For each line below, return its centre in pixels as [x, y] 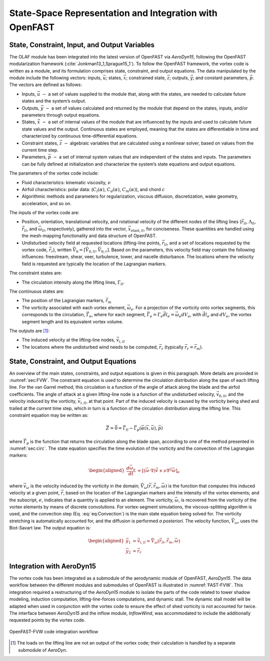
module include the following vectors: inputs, [55, 78]
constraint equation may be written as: [49, 415]
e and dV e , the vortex [229, 315]
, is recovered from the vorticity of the [217, 500]
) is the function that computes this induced [210, 486]
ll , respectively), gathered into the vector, [84, 229]
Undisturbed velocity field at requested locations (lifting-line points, [91, 243]
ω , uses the [246, 521]
